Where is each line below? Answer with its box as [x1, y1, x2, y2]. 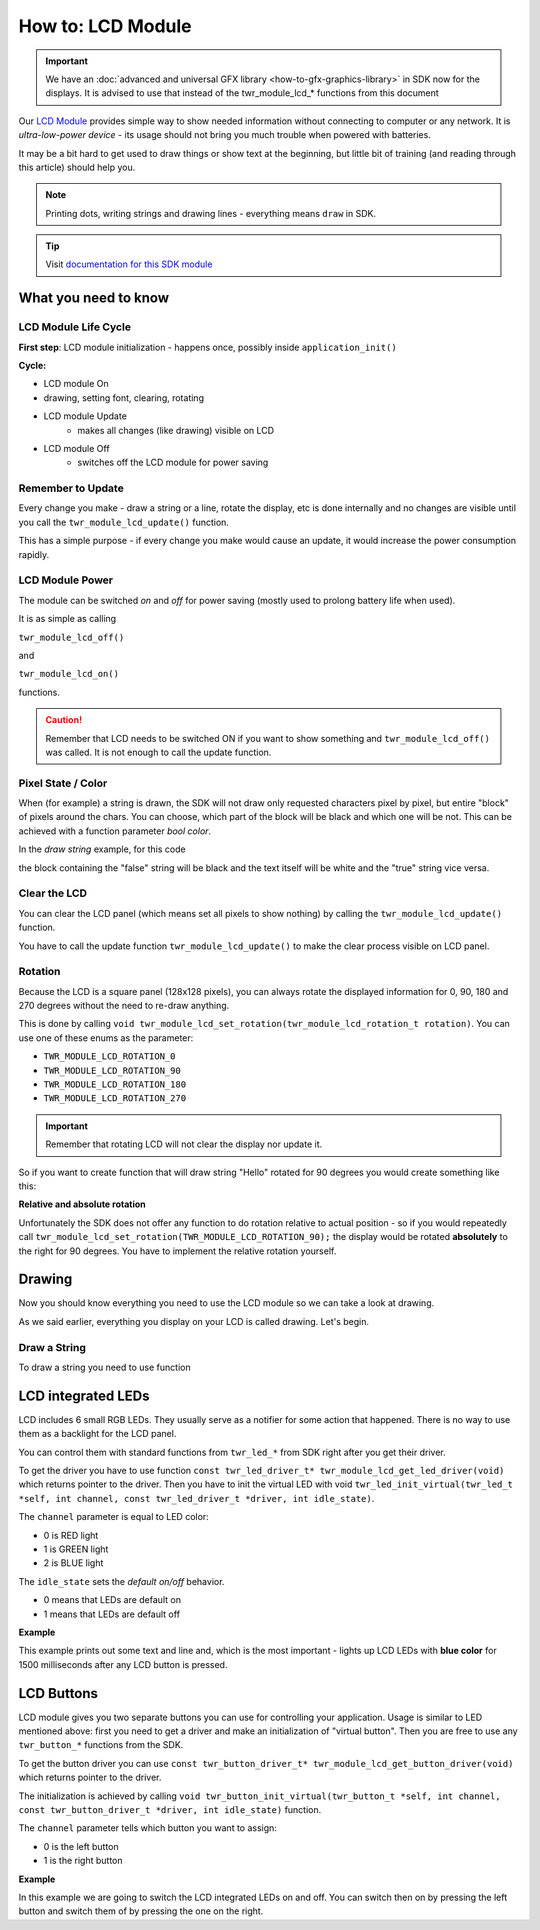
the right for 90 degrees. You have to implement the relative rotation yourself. [18, 1245, 337, 1257]
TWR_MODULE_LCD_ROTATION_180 [43, 1079, 187, 1090]
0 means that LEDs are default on [43, 1594, 182, 1606]
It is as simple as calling [18, 613, 117, 625]
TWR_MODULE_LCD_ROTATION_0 [43, 1051, 176, 1062]
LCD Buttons [18, 1685, 99, 1702]
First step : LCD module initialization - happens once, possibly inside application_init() [18, 341, 397, 353]
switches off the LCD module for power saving [77, 456, 269, 469]
